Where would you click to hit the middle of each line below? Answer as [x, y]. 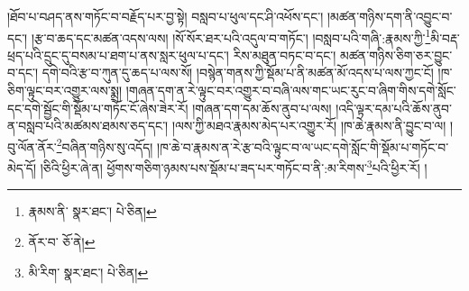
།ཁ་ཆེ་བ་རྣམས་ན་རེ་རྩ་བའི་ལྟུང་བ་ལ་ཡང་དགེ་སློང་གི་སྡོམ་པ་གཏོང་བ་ [303, 146]
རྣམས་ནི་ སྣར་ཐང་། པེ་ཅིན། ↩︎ [92, 211]
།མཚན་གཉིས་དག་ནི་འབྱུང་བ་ [390, 16]
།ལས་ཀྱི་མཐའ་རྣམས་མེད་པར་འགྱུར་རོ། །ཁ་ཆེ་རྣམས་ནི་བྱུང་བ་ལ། [309, 126]
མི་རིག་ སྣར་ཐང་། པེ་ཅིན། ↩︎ [88, 272]
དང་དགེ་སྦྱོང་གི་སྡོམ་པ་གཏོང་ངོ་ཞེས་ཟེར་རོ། [98, 108]
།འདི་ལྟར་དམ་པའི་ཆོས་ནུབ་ [394, 108]
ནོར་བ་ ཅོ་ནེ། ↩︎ [62, 241]
